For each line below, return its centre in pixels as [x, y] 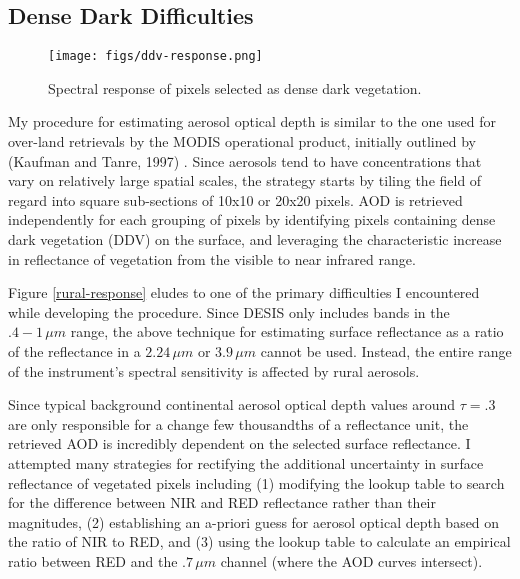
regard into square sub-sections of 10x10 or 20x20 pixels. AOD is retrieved [235, 199]
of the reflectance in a [74, 350]
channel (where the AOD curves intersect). [351, 560]
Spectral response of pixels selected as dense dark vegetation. [235, 87]
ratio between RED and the [93, 560]
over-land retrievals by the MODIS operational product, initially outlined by [242, 141]
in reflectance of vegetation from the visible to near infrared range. [212, 258]
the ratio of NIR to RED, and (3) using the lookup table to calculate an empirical [259, 541]
